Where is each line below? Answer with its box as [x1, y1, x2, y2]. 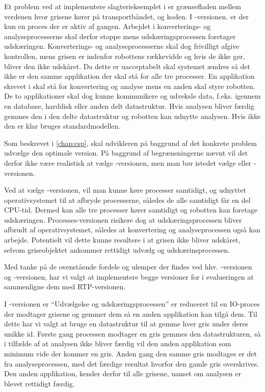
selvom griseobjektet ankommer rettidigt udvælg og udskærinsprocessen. [4, 244, 230, 255]
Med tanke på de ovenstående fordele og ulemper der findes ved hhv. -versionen [4, 261, 252, 272]
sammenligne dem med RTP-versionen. [4, 281, 126, 292]
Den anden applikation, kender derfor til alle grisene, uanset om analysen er [4, 368, 241, 379]
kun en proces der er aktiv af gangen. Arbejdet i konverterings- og [4, 21, 211, 32]
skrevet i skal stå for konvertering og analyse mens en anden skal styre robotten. [4, 80, 255, 91]
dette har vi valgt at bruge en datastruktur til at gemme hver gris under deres [4, 318, 248, 329]
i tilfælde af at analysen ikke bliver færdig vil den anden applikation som [4, 338, 231, 349]
